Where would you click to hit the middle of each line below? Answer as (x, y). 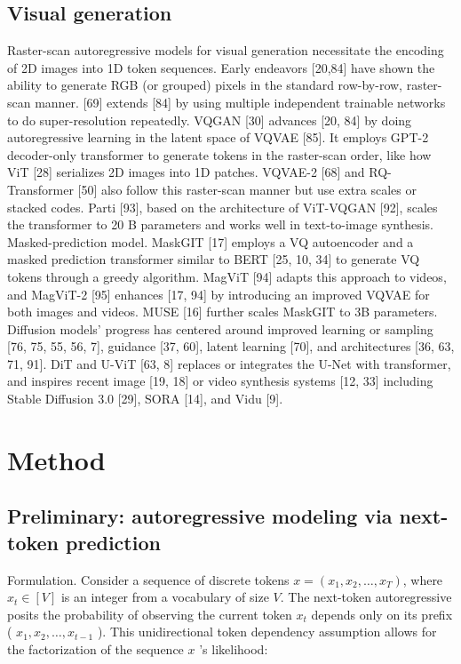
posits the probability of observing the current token (150, 614)
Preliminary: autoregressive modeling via (200, 516)
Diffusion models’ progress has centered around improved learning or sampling (220, 328)
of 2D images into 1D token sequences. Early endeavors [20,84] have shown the (221, 67)
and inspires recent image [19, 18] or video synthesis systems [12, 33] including (220, 381)
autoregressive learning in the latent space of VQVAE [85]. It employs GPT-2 (218, 137)
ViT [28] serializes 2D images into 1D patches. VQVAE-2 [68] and (186, 172)
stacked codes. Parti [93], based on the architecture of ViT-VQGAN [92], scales (223, 207)
